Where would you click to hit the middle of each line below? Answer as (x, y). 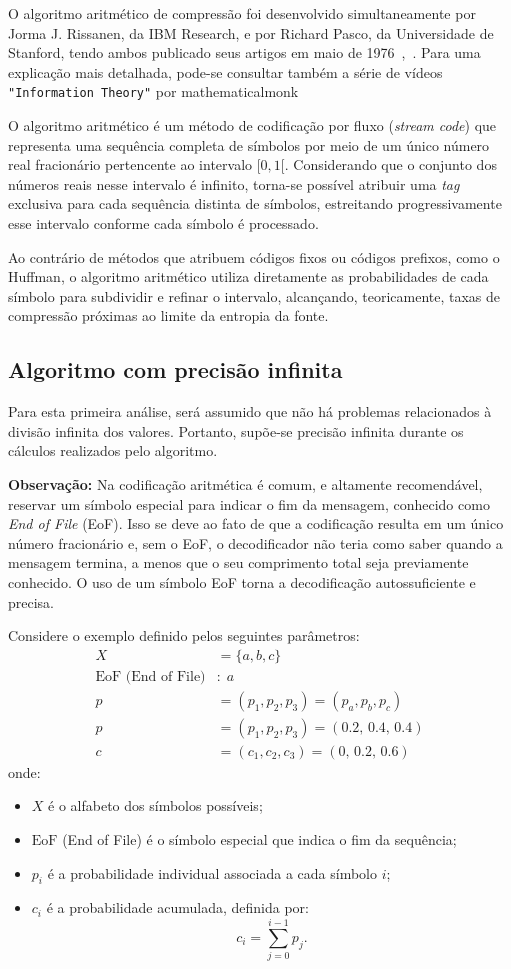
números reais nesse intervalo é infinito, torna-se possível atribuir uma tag (234, 183)
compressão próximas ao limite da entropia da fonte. (168, 315)
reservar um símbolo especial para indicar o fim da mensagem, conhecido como (249, 503)
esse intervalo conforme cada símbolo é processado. (163, 223)
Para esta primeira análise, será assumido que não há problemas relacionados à (250, 411)
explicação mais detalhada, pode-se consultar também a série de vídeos (225, 71)
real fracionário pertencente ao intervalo (130, 164)
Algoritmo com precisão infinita (175, 369)
